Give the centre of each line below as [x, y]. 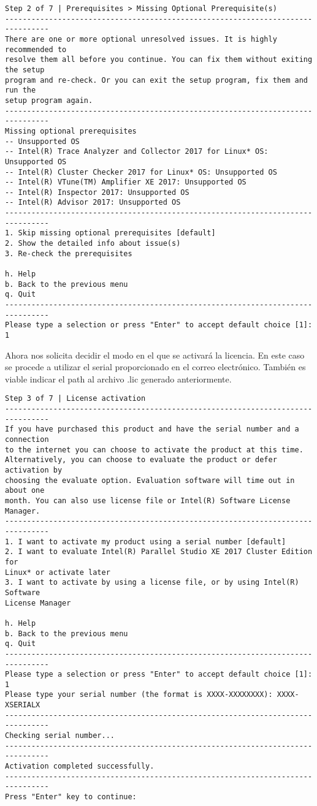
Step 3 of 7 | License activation [75, 399]
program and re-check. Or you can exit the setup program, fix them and [156, 80]
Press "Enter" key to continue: [71, 797]
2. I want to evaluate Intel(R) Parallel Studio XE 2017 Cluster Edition [159, 552]
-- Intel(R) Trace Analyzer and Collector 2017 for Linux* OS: [137, 152]
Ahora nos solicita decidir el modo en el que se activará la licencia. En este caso [155, 355]
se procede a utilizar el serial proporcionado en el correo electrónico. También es [155, 367]
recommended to [36, 49]
